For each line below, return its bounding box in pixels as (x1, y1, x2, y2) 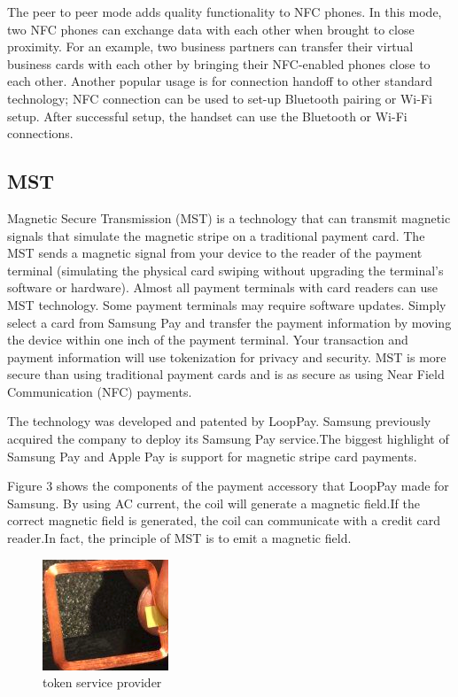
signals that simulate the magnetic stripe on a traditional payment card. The (7, 226, 425, 244)
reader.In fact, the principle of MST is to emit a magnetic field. (7, 529, 352, 547)
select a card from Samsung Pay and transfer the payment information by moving (7, 313, 452, 331)
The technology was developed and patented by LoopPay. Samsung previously (7, 412, 431, 430)
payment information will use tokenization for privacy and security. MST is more (7, 347, 446, 366)
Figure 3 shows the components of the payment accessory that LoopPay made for (7, 476, 449, 495)
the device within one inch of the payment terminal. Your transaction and (7, 330, 408, 349)
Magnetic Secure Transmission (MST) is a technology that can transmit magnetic (7, 208, 451, 227)
